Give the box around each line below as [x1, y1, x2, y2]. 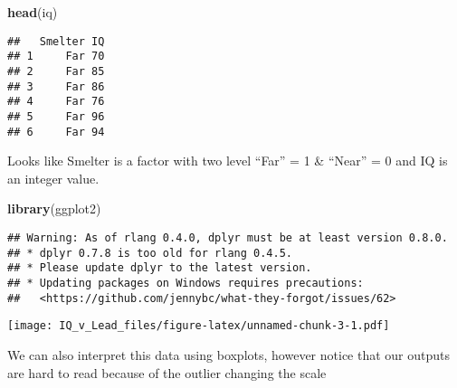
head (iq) [7, 3, 58, 21]
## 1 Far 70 [7, 50, 105, 63]
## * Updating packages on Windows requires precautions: [7, 276, 364, 289]
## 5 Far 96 [7, 109, 105, 123]
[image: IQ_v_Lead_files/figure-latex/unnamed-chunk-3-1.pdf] [7, 319, 390, 333]
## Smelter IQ [7, 34, 105, 48]
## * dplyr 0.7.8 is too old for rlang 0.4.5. [7, 246, 292, 260]
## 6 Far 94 [7, 125, 105, 138]
